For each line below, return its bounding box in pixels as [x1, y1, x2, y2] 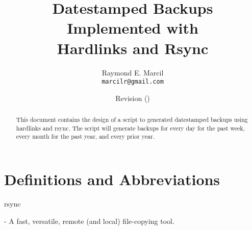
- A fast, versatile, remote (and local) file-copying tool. [4, 215, 174, 226]
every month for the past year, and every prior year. [16, 132, 155, 141]
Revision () [115, 92, 150, 103]
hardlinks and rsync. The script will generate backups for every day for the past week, [16, 123, 245, 132]
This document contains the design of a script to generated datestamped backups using [16, 115, 248, 124]
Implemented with [67, 17, 198, 38]
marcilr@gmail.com [102, 78, 164, 86]
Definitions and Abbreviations [4, 169, 220, 190]
